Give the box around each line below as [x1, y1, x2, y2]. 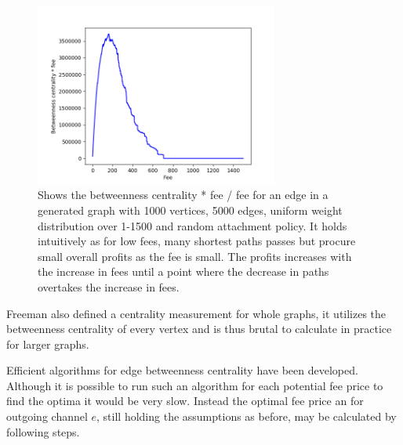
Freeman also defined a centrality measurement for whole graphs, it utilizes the [6, 305, 387, 321]
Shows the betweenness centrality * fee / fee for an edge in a [38, 186, 329, 203]
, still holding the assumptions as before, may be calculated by [96, 408, 397, 425]
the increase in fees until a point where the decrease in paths [38, 263, 329, 280]
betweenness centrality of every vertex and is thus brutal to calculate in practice [6, 320, 392, 337]
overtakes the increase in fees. [38, 278, 180, 295]
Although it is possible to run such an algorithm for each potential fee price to [6, 377, 383, 393]
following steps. [6, 423, 80, 440]
